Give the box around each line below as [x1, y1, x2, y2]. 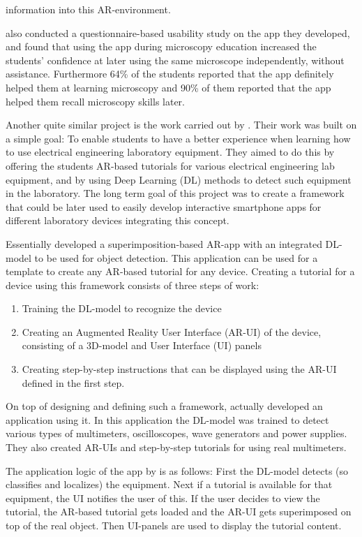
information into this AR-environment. [6, 2, 171, 16]
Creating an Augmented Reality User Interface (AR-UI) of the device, [22, 324, 322, 339]
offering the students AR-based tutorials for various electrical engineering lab [6, 158, 335, 172]
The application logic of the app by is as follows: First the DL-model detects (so [6, 463, 349, 478]
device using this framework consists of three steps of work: [6, 277, 259, 292]
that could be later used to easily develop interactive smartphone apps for [6, 199, 322, 214]
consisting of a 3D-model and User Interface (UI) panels [22, 338, 262, 353]
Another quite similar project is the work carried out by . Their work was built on [6, 117, 357, 132]
